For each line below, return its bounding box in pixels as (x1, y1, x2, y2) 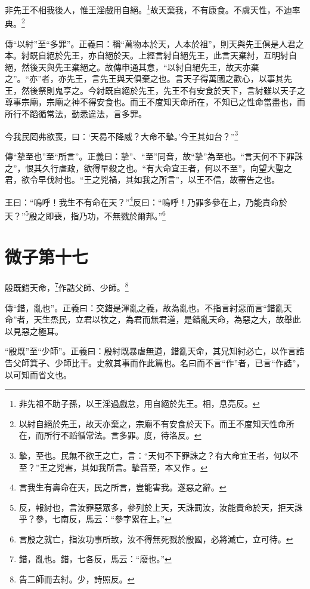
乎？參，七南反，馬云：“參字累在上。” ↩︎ (18, 513, 172, 525)
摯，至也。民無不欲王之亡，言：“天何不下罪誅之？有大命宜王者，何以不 (18, 449, 299, 461)
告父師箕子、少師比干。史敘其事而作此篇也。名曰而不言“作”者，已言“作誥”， (5, 356, 305, 369)
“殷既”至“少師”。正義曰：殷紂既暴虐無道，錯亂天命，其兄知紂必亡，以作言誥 (5, 345, 305, 357)
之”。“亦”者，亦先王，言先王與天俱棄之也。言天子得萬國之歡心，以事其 (5, 72, 284, 85)
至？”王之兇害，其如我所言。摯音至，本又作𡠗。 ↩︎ (18, 461, 208, 473)
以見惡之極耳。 (5, 324, 63, 337)
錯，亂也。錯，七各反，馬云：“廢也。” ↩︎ (18, 553, 172, 565)
